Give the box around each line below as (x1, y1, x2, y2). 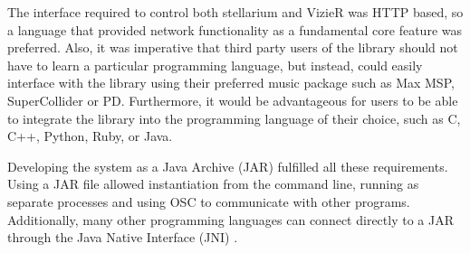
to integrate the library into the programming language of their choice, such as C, (7, 108, 461, 127)
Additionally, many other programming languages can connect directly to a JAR (7, 210, 454, 229)
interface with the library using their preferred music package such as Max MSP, (7, 73, 455, 92)
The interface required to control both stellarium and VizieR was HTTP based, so (7, 3, 464, 21)
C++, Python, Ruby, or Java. (7, 126, 173, 145)
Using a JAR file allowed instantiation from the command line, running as (7, 174, 419, 193)
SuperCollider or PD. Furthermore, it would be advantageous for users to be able (7, 90, 458, 109)
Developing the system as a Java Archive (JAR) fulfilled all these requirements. (7, 156, 448, 175)
